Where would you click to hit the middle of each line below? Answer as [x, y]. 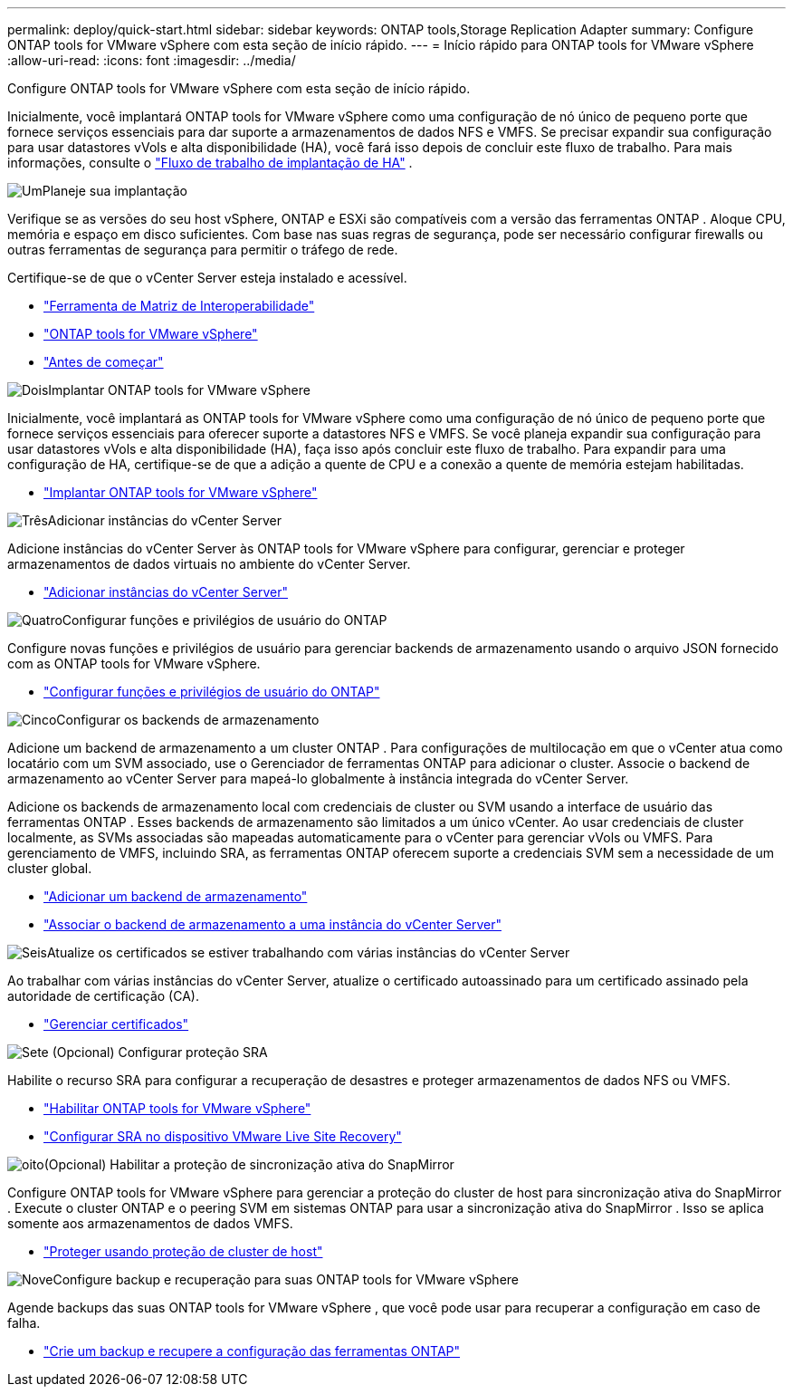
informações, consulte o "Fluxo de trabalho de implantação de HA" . [210, 163]
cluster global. [50, 868]
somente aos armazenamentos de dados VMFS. [150, 1223]
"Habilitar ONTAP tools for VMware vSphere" [177, 1108]
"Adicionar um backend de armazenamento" [176, 896]
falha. [24, 1323]
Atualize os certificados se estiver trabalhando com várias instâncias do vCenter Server [308, 952]
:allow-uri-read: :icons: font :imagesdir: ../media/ [152, 60]
